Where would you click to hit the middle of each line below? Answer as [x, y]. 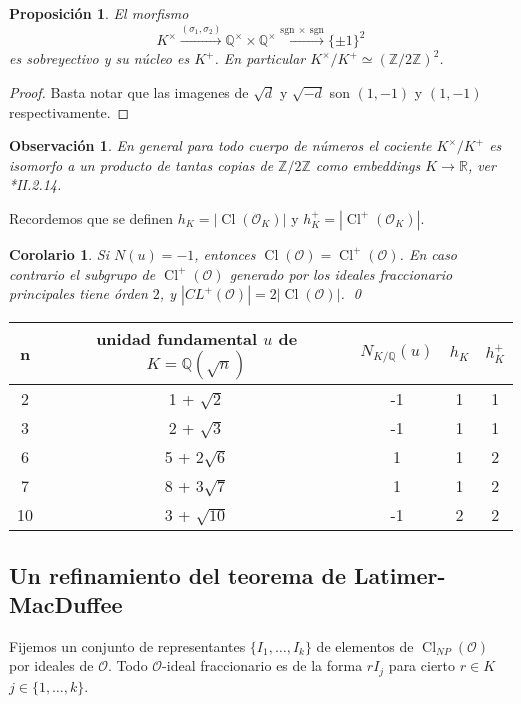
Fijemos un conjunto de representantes [127, 645]
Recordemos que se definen [91, 217]
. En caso [428, 253]
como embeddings [368, 164]
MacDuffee [66, 603]
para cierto [422, 665]
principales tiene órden [78, 293]
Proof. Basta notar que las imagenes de [129, 91]
